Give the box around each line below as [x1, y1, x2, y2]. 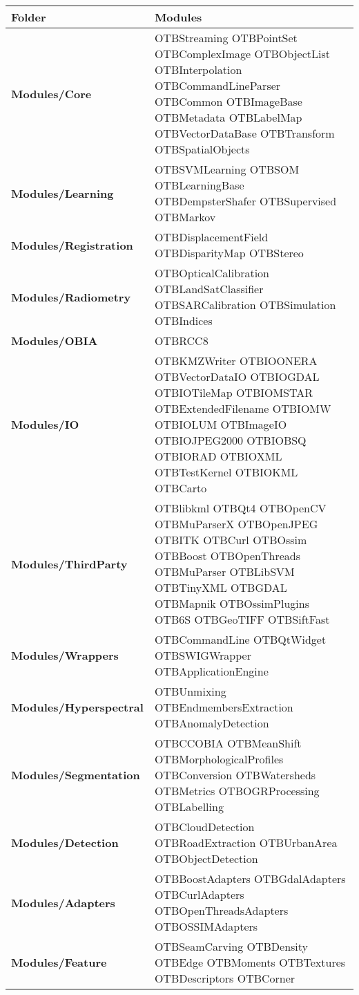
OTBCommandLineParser [154, 77, 281, 93]
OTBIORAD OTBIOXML [154, 448, 282, 464]
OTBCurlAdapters [154, 886, 244, 902]
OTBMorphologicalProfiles [154, 751, 284, 767]
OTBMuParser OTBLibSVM [154, 564, 295, 579]
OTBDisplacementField [154, 229, 269, 245]
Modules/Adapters [11, 894, 115, 911]
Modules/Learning [11, 185, 114, 201]
